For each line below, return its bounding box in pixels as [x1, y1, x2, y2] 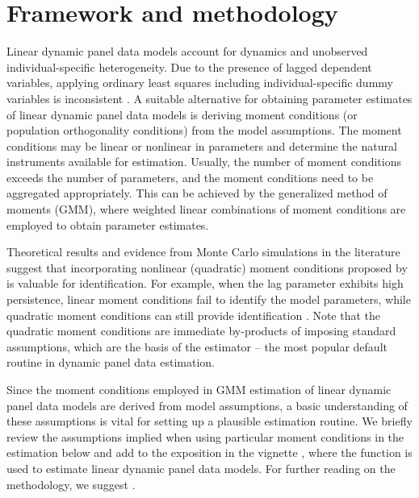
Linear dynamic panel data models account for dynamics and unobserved [6, 43, 368, 60]
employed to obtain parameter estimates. [6, 216, 209, 233]
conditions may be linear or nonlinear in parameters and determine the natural [6, 137, 397, 154]
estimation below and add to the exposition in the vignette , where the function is [6, 444, 413, 461]
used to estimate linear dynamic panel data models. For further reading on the [6, 459, 396, 476]
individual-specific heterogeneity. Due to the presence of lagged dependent [6, 58, 372, 75]
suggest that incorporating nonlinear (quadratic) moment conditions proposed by [6, 259, 408, 276]
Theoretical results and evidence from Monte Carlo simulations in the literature [6, 243, 400, 260]
